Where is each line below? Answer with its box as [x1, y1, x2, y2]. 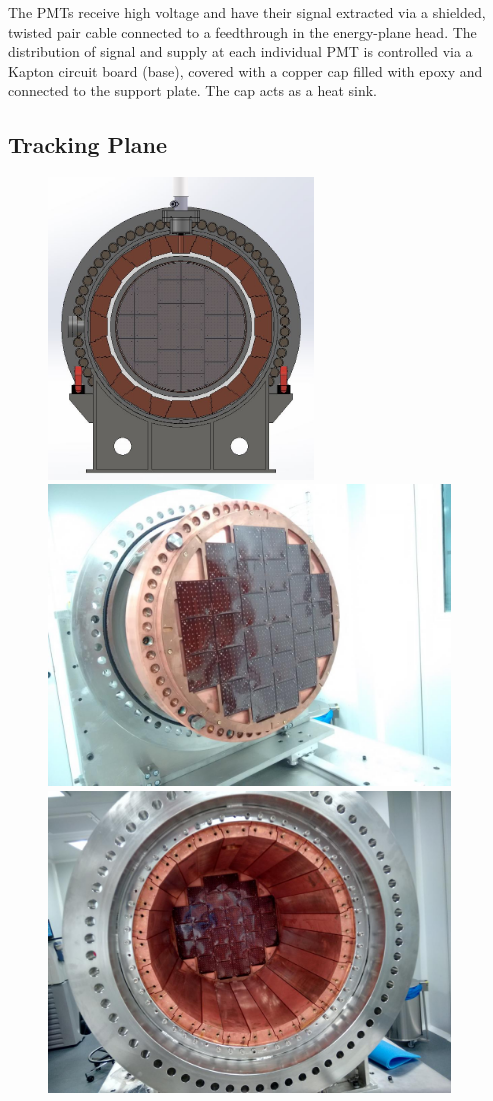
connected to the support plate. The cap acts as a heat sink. [8, 80, 377, 101]
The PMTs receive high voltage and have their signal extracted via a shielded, [8, 2, 486, 22]
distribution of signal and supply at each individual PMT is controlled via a [8, 41, 473, 62]
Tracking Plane [8, 129, 167, 160]
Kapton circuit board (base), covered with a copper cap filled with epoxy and [8, 60, 483, 81]
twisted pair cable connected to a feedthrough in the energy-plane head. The [8, 21, 477, 42]
